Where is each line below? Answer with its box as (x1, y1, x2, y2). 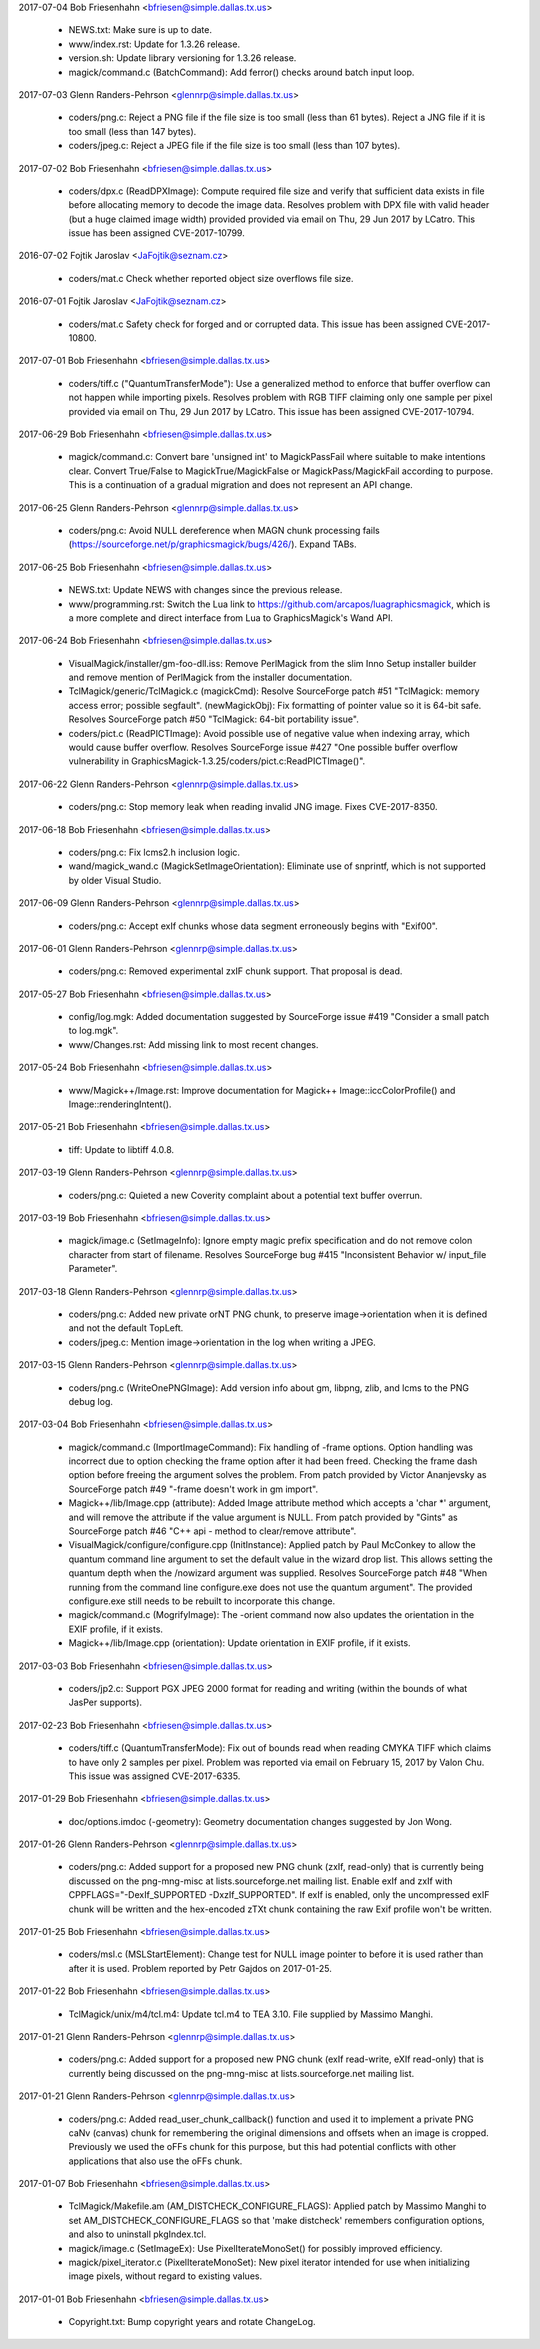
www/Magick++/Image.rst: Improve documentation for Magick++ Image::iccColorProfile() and (68, 1084, 456, 1096)
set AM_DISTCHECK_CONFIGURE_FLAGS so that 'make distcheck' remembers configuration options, (68, 2214, 485, 2226)
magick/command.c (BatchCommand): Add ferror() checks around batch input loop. (68, 66, 415, 78)
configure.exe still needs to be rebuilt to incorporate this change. (68, 1595, 335, 1607)
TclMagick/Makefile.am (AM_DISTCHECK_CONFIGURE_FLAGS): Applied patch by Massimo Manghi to (68, 2200, 487, 2212)
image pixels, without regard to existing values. (68, 2270, 263, 2282)
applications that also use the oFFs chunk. (68, 2155, 243, 2167)
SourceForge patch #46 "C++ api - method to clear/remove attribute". (68, 1525, 357, 1537)
